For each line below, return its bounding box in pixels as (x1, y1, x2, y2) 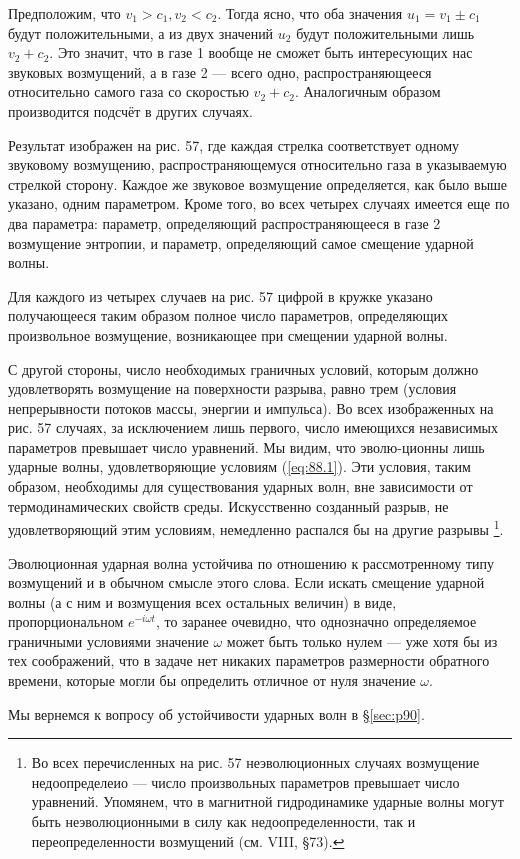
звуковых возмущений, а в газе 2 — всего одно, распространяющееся (8, 61, 432, 82)
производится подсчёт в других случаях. (8, 100, 253, 121)
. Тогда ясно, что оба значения (217, 3, 403, 23)
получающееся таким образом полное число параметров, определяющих (8, 305, 448, 326)
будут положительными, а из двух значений (8, 22, 274, 43)
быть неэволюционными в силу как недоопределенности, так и (31, 811, 416, 832)
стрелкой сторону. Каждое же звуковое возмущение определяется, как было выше (8, 173, 508, 194)
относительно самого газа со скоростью (8, 81, 249, 102)
